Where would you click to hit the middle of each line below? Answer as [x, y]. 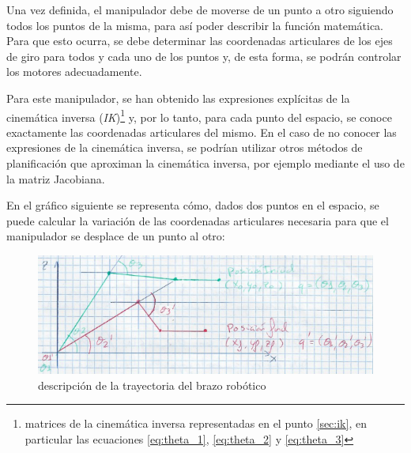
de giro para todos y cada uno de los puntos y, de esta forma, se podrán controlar [204, 56]
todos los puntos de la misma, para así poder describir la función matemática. [195, 25]
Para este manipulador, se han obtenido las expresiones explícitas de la [178, 98]
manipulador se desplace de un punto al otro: [116, 236]
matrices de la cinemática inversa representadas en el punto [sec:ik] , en [196, 423]
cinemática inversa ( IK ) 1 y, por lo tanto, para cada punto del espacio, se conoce [199, 115]
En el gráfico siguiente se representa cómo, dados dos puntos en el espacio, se [193, 205]
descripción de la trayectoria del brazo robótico [152, 385]
